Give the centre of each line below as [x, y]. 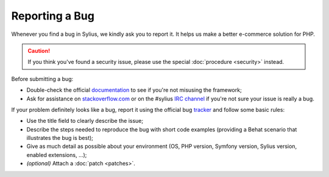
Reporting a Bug [53, 16]
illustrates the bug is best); [60, 138]
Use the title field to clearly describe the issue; [85, 121]
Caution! [39, 50]
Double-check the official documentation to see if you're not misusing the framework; [134, 90]
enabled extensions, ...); [57, 154]
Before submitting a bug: [42, 78]
